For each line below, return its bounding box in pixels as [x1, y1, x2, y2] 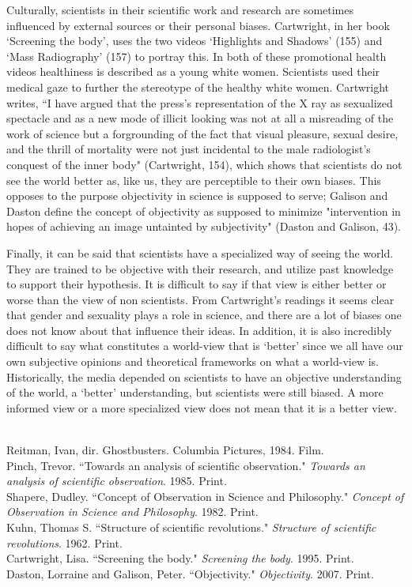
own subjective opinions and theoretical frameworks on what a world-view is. [6, 353, 380, 370]
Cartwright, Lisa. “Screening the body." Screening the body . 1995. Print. [6, 550, 354, 566]
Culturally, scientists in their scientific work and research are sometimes [6, 2, 354, 17]
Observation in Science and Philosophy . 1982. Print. [6, 503, 259, 520]
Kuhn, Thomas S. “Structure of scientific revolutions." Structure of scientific [6, 519, 376, 535]
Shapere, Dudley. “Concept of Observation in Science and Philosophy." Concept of [6, 487, 404, 504]
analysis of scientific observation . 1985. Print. [6, 472, 227, 489]
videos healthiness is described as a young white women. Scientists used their [6, 63, 380, 80]
